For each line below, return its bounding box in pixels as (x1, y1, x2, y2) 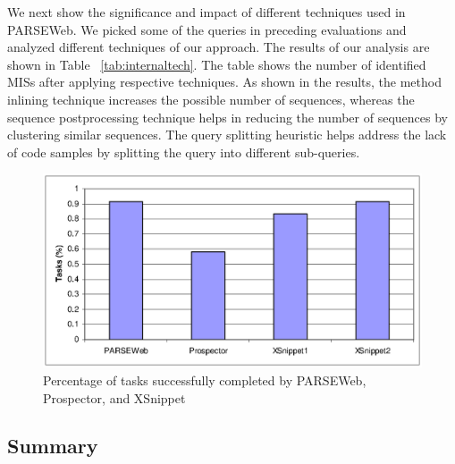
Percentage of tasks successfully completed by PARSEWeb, (43, 370, 367, 389)
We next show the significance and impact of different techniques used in (7, 3, 406, 21)
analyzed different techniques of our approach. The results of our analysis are (7, 38, 430, 56)
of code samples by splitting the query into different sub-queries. (7, 142, 360, 161)
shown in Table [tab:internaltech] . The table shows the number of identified (7, 55, 426, 73)
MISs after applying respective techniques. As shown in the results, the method (7, 72, 442, 91)
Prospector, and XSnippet (43, 388, 186, 407)
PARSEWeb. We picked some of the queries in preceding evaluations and (7, 20, 407, 38)
